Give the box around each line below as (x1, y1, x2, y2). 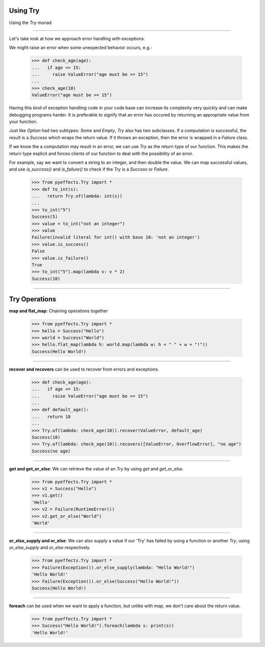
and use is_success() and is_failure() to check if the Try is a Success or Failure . (9, 166, 169, 172)
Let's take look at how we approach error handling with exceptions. (9, 35, 145, 41)
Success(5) (31, 214, 58, 220)
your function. (9, 118, 38, 124)
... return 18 (31, 413, 71, 419)
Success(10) (31, 276, 61, 281)
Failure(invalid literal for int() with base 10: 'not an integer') (31, 235, 200, 240)
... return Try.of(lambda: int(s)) (31, 193, 123, 199)
